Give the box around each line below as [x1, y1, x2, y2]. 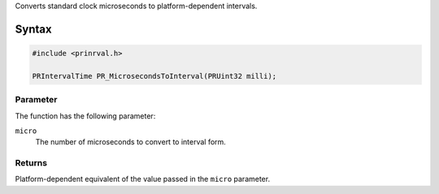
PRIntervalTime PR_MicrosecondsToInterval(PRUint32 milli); [32, 71, 277, 80]
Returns [15, 157, 48, 169]
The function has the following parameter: [15, 110, 156, 121]
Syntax [15, 22, 52, 36]
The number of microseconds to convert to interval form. [35, 137, 227, 147]
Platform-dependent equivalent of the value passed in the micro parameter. [15, 175, 271, 184]
